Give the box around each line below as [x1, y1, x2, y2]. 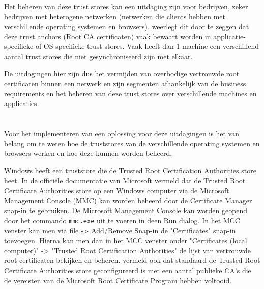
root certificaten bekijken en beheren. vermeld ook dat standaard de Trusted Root [4, 255, 260, 266]
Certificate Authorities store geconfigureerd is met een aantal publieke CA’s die [4, 265, 251, 275]
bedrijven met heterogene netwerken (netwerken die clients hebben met [4, 11, 225, 21]
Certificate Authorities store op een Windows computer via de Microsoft [4, 185, 229, 196]
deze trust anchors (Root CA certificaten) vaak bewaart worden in [4, 31, 211, 41]
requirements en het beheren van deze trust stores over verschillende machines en [4, 88, 257, 98]
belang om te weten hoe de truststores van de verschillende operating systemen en [4, 138, 260, 148]
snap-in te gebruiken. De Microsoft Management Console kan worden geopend [4, 205, 248, 216]
